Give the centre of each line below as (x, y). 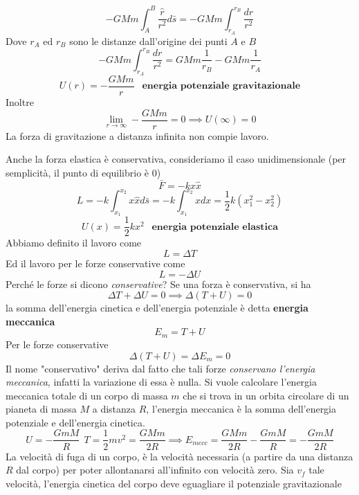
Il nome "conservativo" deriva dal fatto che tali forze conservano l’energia (160, 368)
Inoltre (20, 102)
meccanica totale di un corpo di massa (87, 395)
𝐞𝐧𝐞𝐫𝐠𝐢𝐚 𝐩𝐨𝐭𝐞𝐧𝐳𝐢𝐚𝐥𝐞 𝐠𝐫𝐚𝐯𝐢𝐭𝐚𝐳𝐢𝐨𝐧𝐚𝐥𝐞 (221, 86)
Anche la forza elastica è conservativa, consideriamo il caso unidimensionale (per (176, 159)
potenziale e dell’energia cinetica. (75, 422)
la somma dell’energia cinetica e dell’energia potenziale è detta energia (157, 308)
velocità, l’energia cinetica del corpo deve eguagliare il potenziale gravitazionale (174, 483)
